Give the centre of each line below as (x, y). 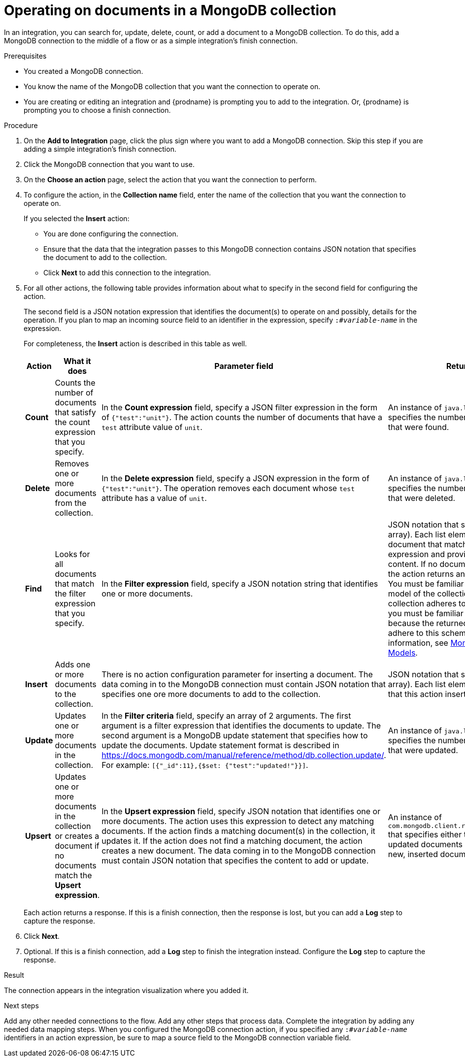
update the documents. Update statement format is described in (220, 745)
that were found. (418, 427)
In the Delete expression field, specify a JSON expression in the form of (235, 478)
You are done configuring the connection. (111, 233)
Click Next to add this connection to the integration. (127, 272)
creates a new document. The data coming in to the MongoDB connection (239, 850)
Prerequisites (25, 56)
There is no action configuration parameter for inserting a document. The (237, 674)
